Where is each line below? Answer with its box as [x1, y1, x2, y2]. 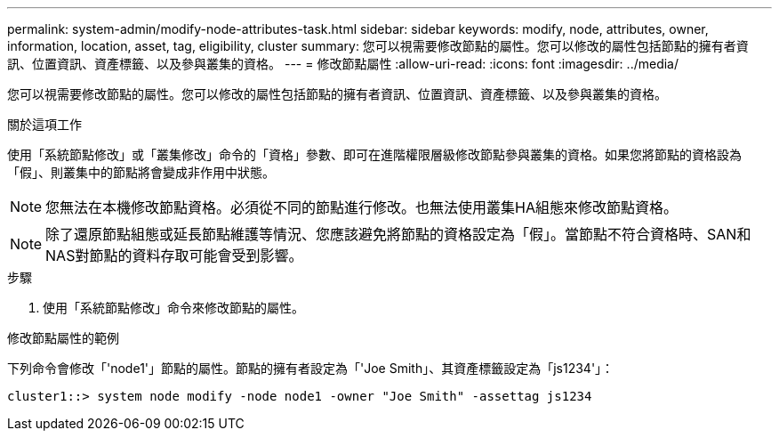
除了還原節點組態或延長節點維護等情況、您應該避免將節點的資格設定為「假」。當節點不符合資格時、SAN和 [45, 225, 751, 243]
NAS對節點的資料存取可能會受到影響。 [45, 247, 303, 264]
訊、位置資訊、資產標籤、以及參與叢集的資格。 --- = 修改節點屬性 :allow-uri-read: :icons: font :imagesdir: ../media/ [7, 56, 679, 71]
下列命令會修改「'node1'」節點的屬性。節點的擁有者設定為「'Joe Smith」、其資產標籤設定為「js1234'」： [7, 361, 614, 376]
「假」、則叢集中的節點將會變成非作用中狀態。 [7, 165, 275, 180]
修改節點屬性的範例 [7, 330, 119, 345]
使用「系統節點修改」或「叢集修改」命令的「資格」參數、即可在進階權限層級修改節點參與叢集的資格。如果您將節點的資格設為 [7, 147, 742, 162]
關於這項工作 [7, 117, 82, 132]
